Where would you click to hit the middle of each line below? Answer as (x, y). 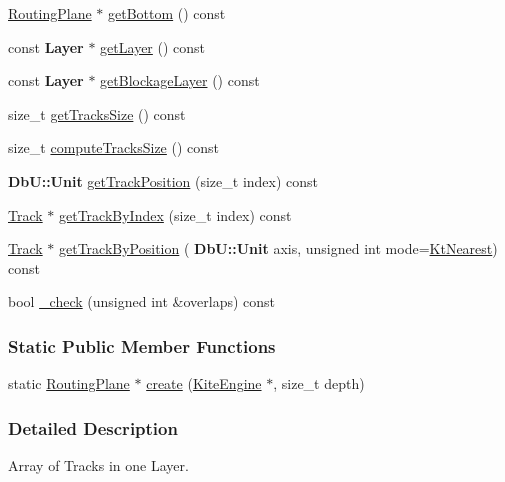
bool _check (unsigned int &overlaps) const (142, 301)
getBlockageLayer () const (180, 80)
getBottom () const (166, 13)
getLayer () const (153, 46)
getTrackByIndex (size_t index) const (175, 214)
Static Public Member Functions (142, 345)
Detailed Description (93, 427)
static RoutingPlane (69, 383)
